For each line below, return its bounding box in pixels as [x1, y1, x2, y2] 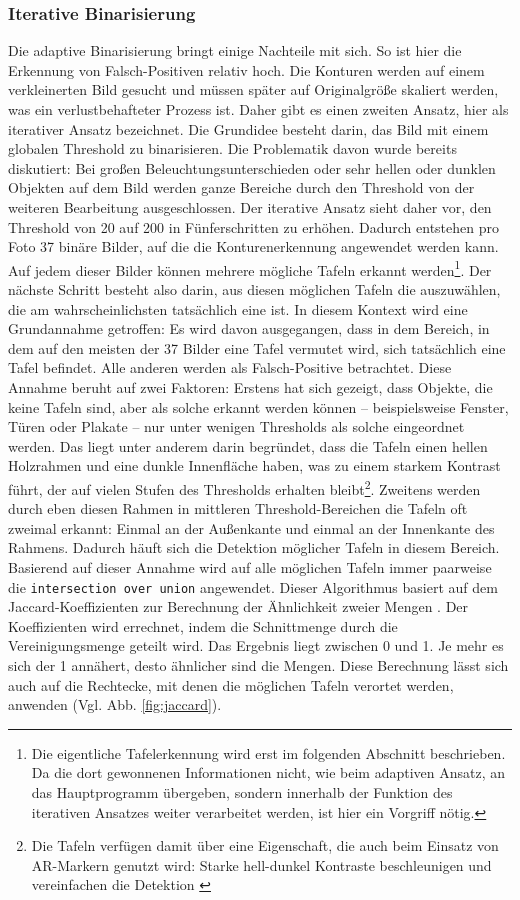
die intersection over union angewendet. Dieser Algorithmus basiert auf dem [8, 576, 498, 597]
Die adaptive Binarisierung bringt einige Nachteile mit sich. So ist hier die [8, 40, 462, 61]
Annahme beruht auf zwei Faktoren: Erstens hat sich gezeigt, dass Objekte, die [8, 376, 493, 397]
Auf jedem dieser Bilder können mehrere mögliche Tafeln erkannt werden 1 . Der [8, 256, 492, 280]
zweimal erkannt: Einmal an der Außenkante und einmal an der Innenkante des [8, 517, 495, 538]
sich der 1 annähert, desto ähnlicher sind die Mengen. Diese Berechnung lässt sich [8, 655, 509, 675]
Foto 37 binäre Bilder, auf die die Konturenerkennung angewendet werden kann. [8, 236, 499, 257]
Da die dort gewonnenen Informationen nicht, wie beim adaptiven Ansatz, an [31, 762, 506, 783]
